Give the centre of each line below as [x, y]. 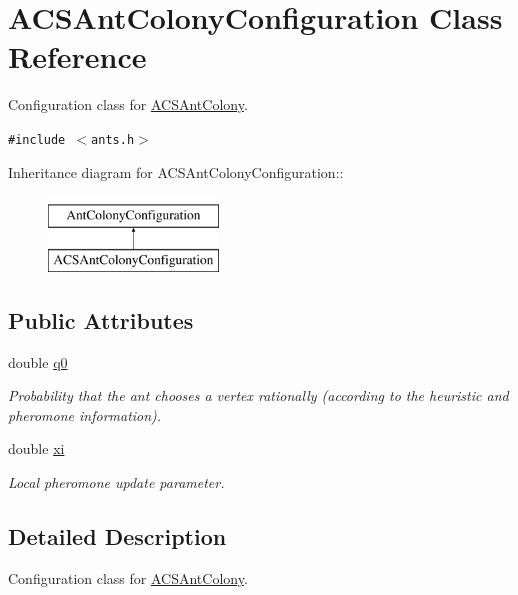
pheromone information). [85, 414]
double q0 [38, 361]
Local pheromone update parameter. [116, 481]
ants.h [113, 139]
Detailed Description [117, 535]
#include [37, 139]
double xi [36, 448]
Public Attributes [101, 319]
